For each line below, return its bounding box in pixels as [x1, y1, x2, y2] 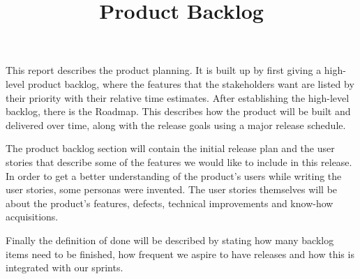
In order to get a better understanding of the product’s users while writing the [6, 168, 342, 183]
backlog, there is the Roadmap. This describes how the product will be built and [6, 104, 351, 119]
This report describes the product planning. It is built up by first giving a [6, 63, 322, 77]
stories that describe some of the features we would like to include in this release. [6, 154, 352, 169]
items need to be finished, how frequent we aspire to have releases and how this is [6, 246, 354, 261]
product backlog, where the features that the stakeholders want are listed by [27, 76, 354, 91]
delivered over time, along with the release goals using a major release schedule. [6, 117, 346, 132]
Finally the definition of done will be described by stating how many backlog [6, 232, 334, 247]
